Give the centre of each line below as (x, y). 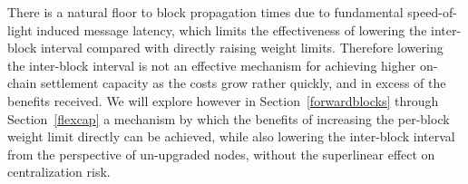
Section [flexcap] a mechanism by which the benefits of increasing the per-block (229, 118)
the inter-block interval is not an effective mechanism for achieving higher (212, 65)
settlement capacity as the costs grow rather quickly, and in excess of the (243, 83)
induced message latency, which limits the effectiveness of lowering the (232, 29)
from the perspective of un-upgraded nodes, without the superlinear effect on (221, 154)
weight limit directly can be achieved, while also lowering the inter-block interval (231, 136)
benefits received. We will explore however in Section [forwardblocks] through (223, 100)
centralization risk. (59, 172)
